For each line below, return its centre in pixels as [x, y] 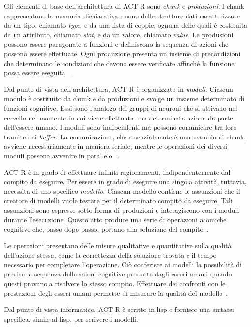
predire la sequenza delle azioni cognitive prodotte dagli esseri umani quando [118, 274]
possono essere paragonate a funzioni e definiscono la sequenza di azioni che [116, 44]
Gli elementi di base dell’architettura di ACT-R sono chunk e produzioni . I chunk [124, 6]
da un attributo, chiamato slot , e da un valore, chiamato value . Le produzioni [119, 34]
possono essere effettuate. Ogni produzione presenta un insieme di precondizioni [122, 53]
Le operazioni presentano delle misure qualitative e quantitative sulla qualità [118, 245]
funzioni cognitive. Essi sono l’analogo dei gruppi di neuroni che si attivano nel [121, 108]
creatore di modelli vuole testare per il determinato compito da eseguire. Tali [118, 200]
